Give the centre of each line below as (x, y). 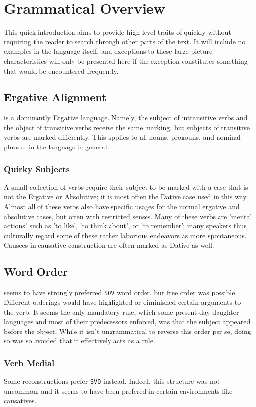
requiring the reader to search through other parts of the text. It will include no (125, 41)
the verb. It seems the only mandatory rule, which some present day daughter (122, 312)
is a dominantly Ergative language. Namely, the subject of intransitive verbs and (126, 118)
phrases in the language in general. (56, 147)
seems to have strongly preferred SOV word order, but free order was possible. (121, 292)
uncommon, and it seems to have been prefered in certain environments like (118, 390)
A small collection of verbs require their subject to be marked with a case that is (126, 187)
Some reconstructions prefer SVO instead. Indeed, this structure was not (112, 381)
